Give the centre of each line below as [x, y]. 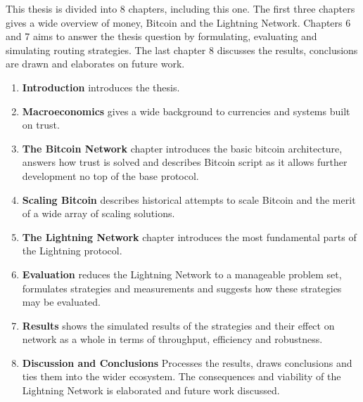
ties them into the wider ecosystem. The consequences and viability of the [181, 376]
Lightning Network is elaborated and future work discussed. [151, 390]
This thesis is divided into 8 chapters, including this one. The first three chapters [180, 8]
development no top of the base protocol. [110, 175]
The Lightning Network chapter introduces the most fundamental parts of [189, 236]
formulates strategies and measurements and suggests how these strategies [182, 288]
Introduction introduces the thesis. [101, 87]
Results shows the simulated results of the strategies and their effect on [178, 325]
